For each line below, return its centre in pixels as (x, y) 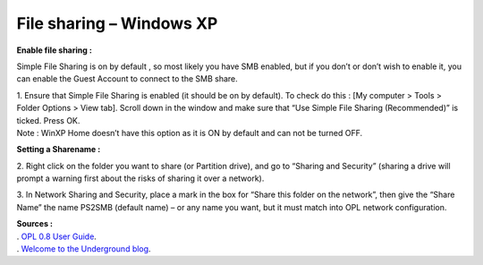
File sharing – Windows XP (117, 23)
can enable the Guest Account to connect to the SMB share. (127, 79)
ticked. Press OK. (48, 120)
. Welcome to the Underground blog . (84, 249)
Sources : (35, 224)
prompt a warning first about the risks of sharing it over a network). (140, 178)
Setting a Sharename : (59, 150)
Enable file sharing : (55, 50)
